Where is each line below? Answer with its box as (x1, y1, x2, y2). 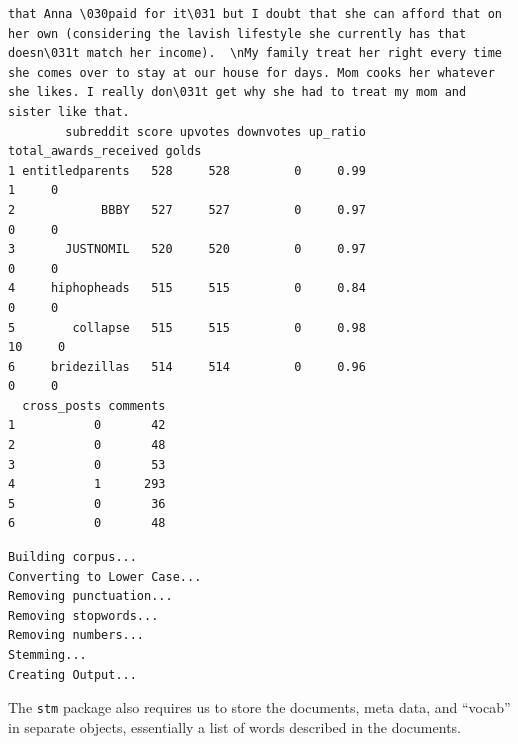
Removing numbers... (8, 628, 145, 643)
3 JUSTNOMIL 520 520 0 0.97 (8, 242, 366, 257)
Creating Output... (8, 667, 137, 682)
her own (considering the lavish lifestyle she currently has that (8, 26, 467, 41)
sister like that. (8, 104, 130, 119)
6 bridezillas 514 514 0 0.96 (8, 359, 366, 374)
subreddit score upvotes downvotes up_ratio (65, 124, 366, 139)
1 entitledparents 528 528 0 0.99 (8, 163, 366, 178)
